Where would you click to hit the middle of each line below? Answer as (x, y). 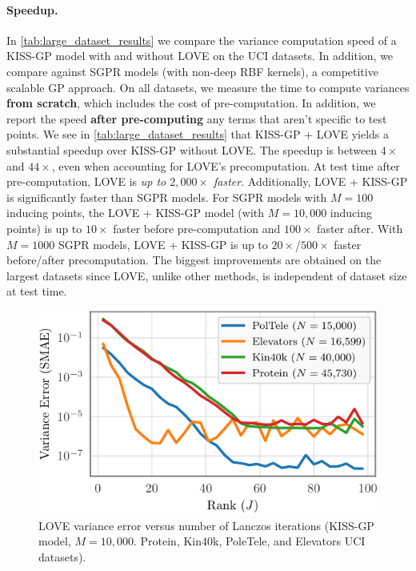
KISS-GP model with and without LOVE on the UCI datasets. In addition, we (200, 56)
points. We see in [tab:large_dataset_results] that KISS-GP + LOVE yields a (198, 134)
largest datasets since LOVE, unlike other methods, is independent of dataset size (207, 275)
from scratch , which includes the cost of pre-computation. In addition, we (191, 103)
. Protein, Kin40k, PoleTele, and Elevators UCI (249, 541)
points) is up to (44, 228)
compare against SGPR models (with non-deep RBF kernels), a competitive (192, 71)
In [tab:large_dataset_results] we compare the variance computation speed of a (202, 40)
